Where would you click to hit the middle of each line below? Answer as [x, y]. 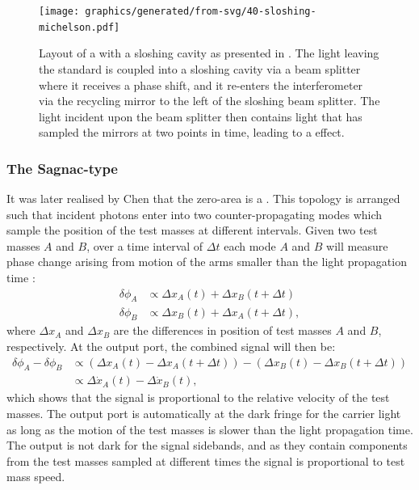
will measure [357, 245]
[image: [59, 11]
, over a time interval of [145, 245]
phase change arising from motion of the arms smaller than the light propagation [207, 262]
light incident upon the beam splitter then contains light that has [201, 116]
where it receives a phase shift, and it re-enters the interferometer [201, 84]
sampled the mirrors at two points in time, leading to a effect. [192, 132]
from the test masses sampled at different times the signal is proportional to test [206, 460]
